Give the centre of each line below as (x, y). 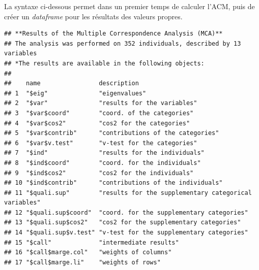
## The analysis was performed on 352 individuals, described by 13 (123, 43)
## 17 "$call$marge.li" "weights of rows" (82, 262)
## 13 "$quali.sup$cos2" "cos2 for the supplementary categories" (123, 223)
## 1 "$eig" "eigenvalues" (75, 93)
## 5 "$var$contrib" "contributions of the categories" (112, 133)
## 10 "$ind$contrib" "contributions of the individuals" (113, 183)
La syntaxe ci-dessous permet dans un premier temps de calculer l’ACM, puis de (129, 6)
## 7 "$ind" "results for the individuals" (104, 153)
